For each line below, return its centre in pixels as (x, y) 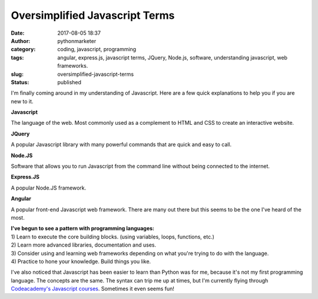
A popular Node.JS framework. (49, 188)
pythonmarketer (77, 41)
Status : (20, 82)
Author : (21, 41)
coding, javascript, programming (97, 49)
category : (23, 49)
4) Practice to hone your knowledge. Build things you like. (81, 261)
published (69, 82)
